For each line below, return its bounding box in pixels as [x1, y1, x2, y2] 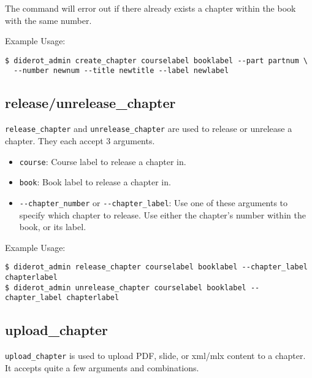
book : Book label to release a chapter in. [19, 175, 171, 188]
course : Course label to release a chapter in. [19, 155, 186, 168]
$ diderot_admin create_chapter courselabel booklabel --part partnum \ [5, 56, 308, 65]
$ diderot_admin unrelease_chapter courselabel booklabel [5, 283, 246, 292]
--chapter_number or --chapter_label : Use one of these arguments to [19, 196, 288, 209]
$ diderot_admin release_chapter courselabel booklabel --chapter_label [5, 263, 308, 272]
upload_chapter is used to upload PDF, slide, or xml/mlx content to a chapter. [5, 349, 306, 362]
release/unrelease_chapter [5, 93, 176, 112]
